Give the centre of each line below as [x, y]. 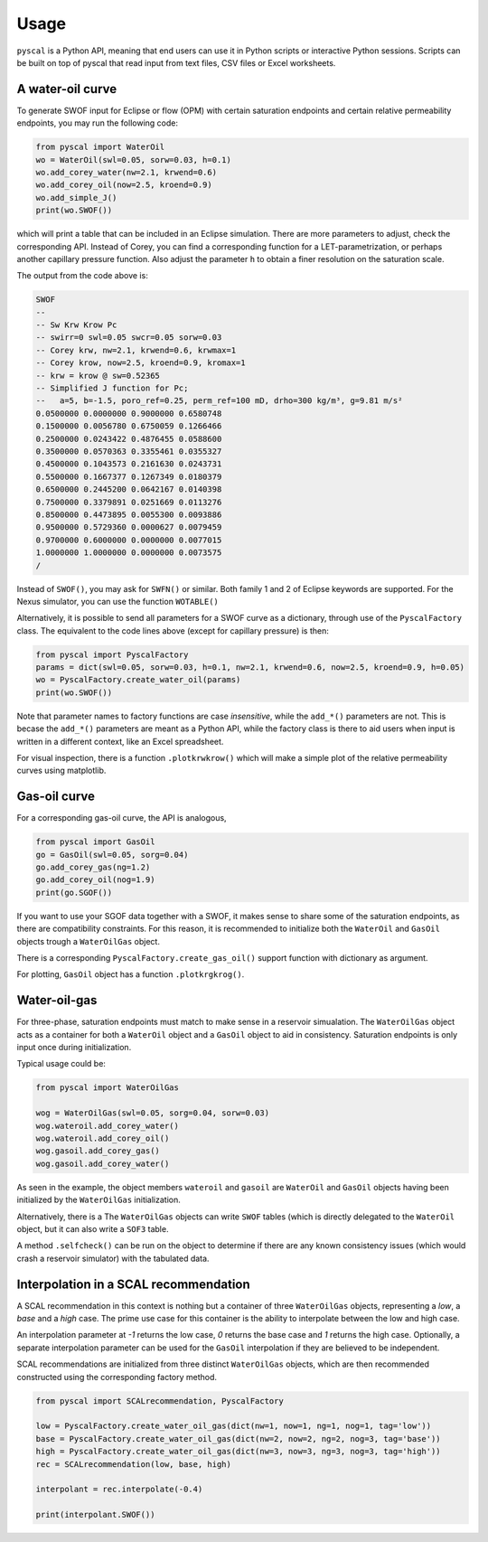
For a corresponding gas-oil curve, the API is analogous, [122, 818]
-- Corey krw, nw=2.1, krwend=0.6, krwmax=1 [136, 350]
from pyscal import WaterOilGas [108, 1088]
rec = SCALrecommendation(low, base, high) [134, 1464]
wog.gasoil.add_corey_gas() [98, 1151]
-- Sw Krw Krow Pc [76, 325]
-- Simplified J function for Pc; [112, 388]
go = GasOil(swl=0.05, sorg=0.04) [112, 855]
